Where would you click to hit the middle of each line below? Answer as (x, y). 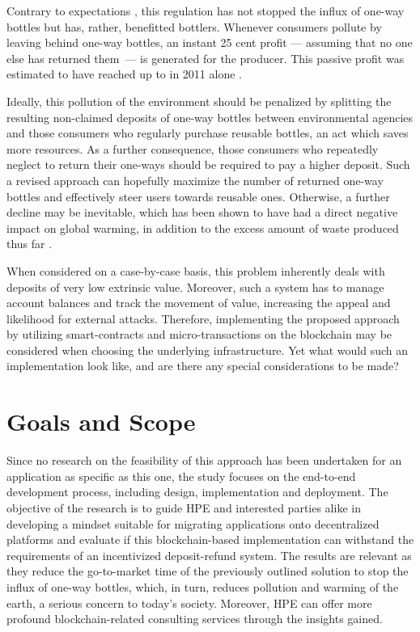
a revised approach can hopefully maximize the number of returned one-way (195, 180)
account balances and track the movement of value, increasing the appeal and (199, 303)
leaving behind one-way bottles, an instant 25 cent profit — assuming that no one (210, 42)
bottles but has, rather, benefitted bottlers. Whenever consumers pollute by (194, 26)
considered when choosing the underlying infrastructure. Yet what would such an (207, 350)
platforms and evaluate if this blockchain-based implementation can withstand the (210, 539)
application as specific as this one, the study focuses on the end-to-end (181, 476)
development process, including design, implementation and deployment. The (197, 492)
